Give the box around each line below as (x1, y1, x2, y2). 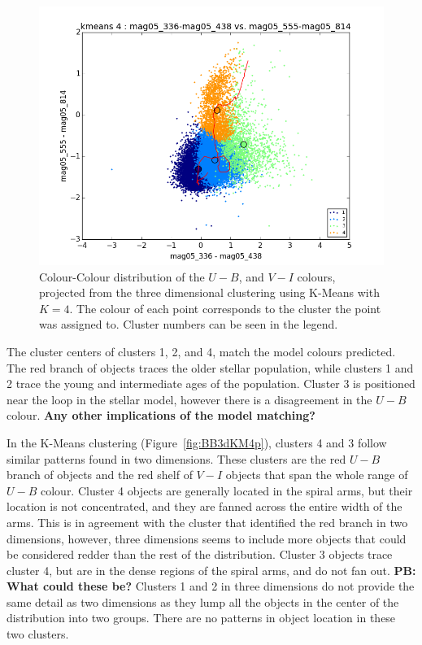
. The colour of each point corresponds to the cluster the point (69, 299, 381, 316)
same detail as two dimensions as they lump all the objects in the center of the (7, 593, 399, 610)
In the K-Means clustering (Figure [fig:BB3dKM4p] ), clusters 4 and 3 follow (7, 434, 387, 451)
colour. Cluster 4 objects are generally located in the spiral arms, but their (40, 482, 413, 499)
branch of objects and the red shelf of (7, 466, 193, 483)
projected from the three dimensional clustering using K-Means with (39, 284, 380, 301)
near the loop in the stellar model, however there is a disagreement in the (7, 390, 372, 407)
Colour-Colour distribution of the (39, 268, 205, 285)
